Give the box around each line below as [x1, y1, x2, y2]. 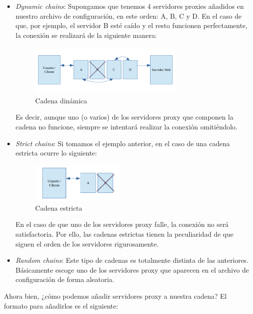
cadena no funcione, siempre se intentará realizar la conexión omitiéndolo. [15, 122, 237, 132]
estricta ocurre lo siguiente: [15, 148, 97, 158]
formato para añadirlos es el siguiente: [4, 300, 118, 311]
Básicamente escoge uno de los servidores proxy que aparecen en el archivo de [15, 264, 249, 275]
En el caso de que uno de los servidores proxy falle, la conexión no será [15, 219, 229, 229]
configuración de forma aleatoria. [15, 274, 114, 284]
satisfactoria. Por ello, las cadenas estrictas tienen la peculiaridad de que [15, 229, 233, 239]
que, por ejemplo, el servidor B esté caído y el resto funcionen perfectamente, [15, 20, 248, 31]
